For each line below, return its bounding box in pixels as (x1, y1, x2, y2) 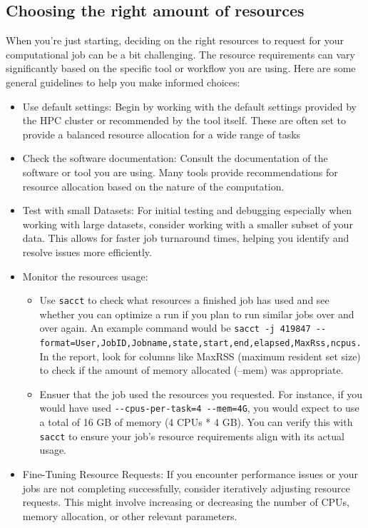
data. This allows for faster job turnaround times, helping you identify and (22, 230, 349, 245)
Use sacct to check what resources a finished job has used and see (39, 293, 329, 308)
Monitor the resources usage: (22, 268, 148, 283)
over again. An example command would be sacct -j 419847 (39, 320, 311, 335)
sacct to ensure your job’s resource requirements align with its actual (39, 428, 344, 443)
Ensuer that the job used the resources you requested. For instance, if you (39, 386, 363, 401)
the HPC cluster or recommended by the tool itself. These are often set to (22, 113, 347, 128)
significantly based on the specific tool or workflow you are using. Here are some (6, 61, 356, 76)
